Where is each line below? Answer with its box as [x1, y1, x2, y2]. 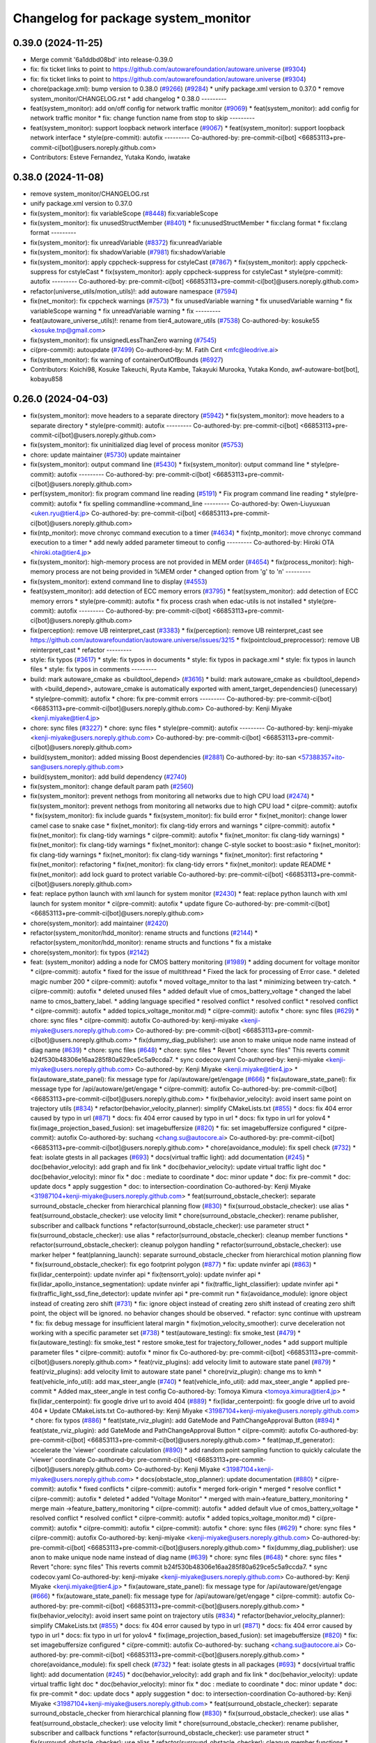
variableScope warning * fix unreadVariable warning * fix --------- [30, 307, 221, 315]
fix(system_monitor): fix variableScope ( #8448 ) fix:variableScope [30, 209, 219, 218]
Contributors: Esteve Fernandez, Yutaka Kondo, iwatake [30, 153, 191, 161]
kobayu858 [30, 375, 63, 383]
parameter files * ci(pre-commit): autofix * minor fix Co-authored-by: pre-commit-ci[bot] [30, 1348, 285, 1356]
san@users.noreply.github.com [30, 763, 120, 771]
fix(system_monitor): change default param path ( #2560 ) [30, 782, 194, 791]
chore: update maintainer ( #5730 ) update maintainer [30, 450, 181, 459]
